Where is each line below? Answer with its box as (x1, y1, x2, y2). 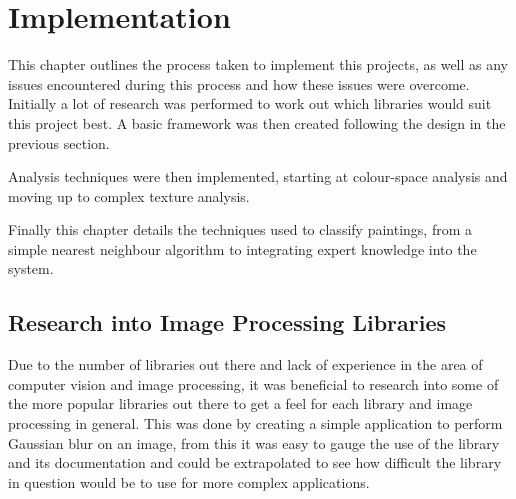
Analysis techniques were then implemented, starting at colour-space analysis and (8, 166, 508, 187)
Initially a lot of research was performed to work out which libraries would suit (8, 93, 492, 114)
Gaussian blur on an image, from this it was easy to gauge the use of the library (8, 432, 500, 453)
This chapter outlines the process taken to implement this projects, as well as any (8, 54, 509, 75)
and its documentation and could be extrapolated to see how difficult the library (8, 452, 502, 473)
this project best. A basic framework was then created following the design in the (8, 112, 506, 133)
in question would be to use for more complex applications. (8, 471, 370, 492)
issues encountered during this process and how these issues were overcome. (8, 73, 470, 94)
